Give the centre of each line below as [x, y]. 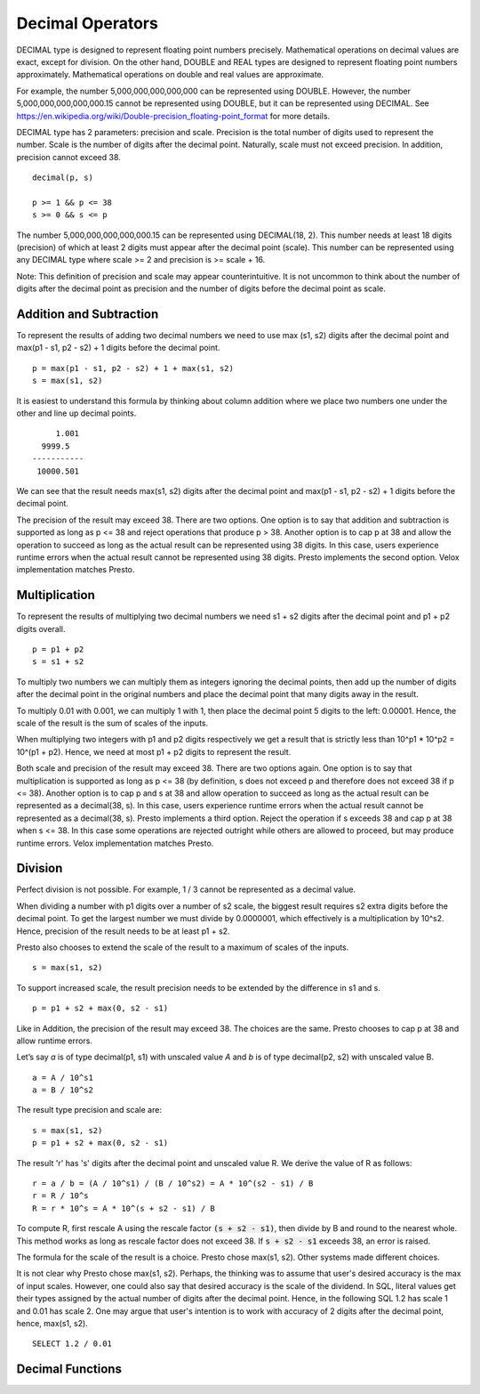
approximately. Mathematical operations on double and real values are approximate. [170, 75]
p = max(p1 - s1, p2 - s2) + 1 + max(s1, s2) [133, 368]
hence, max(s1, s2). [52, 1323]
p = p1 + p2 [58, 649]
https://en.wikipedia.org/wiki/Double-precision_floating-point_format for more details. [173, 116]
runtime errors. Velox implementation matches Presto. [115, 843]
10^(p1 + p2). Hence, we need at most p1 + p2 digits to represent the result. [154, 751]
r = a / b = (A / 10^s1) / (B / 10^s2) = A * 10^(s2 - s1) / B [173, 1183]
